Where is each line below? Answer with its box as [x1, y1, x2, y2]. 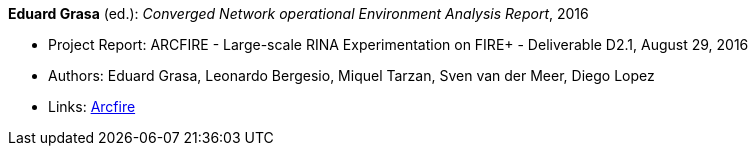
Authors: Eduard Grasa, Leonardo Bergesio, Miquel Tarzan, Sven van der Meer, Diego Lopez [48, 67, 655, 84]
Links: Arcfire [48, 98, 136, 115]
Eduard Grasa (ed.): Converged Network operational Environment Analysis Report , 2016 [8, 5, 589, 22]
